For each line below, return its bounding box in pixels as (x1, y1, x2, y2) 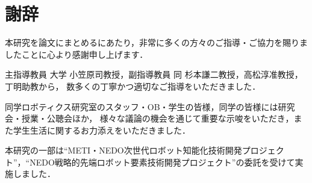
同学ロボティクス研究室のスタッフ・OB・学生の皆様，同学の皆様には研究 (5, 100, 295, 113)
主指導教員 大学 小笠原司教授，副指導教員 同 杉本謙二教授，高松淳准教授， (5, 68, 303, 81)
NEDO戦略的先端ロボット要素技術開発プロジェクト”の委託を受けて (30, 155, 295, 168)
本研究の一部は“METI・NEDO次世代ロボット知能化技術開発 (5, 144, 242, 157)
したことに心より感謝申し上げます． (5, 48, 148, 60)
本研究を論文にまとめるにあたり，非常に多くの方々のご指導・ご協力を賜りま (5, 36, 308, 49)
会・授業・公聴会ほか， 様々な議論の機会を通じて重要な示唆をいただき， (5, 112, 294, 125)
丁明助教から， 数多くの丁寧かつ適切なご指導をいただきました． (5, 79, 261, 92)
